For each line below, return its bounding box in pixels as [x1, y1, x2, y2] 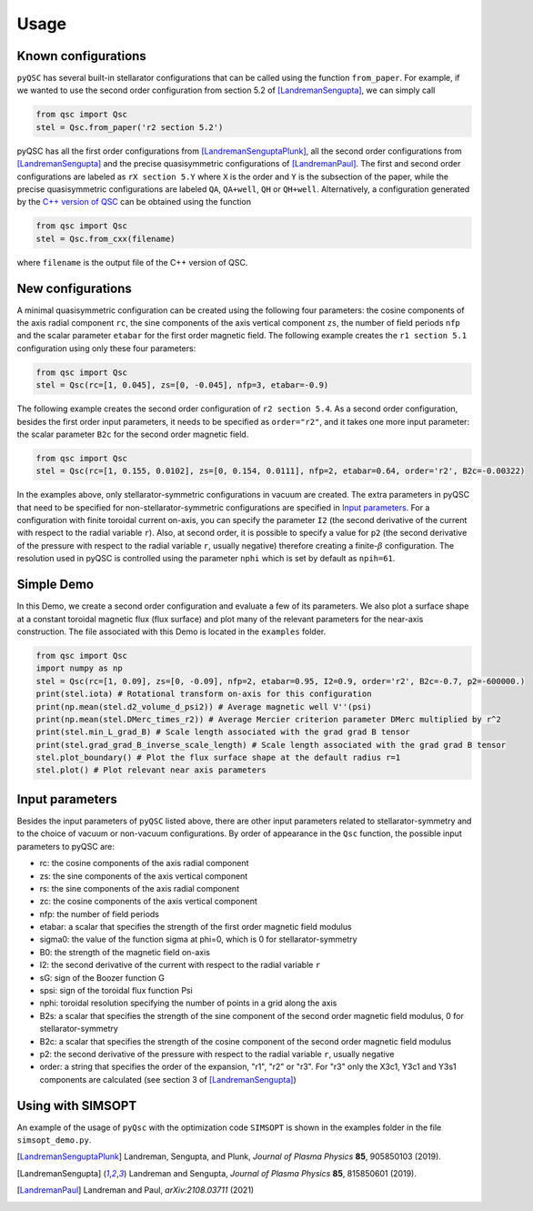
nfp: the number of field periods [39, 908, 159, 919]
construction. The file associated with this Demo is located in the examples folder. [16, 626, 327, 637]
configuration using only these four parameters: [16, 342, 196, 354]
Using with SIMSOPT [16, 1097, 137, 1114]
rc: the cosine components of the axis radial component [39, 858, 249, 869]
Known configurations [16, 48, 147, 64]
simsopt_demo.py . [16, 1135, 92, 1145]
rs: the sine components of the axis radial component [39, 883, 240, 893]
